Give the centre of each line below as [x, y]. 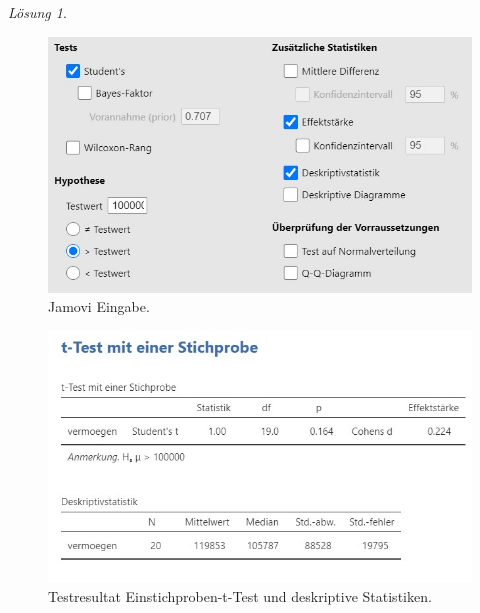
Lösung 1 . [37, 12]
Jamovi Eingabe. [99, 306]
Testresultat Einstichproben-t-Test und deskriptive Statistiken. [240, 595]
